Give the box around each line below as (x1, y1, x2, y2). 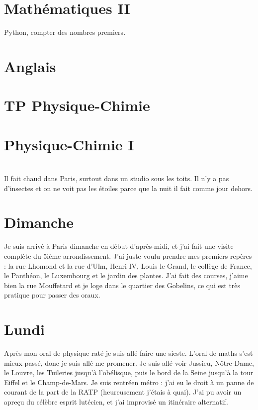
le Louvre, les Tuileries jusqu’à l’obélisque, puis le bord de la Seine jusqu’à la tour (4, 367, 254, 378)
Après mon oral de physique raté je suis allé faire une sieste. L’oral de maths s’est (4, 348, 253, 358)
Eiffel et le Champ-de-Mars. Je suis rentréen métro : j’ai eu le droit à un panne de (4, 377, 254, 387)
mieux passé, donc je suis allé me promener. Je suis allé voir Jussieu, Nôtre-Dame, (4, 357, 254, 368)
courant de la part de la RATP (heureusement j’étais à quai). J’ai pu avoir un (4, 387, 242, 397)
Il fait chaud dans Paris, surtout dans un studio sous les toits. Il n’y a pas (4, 173, 229, 184)
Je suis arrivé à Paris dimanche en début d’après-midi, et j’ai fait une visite (4, 241, 234, 251)
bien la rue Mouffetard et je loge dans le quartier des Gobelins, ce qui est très (4, 280, 241, 290)
